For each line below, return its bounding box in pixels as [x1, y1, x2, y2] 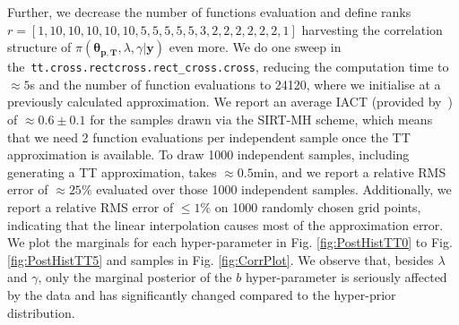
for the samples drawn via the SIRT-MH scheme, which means [90, 110, 433, 129]
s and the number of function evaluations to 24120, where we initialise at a [30, 74, 441, 93]
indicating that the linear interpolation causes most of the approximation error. [7, 215, 444, 234]
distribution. [7, 303, 75, 321]
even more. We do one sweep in [169, 38, 342, 56]
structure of [7, 38, 72, 56]
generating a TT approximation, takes [7, 162, 217, 181]
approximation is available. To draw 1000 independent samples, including [7, 145, 410, 164]
